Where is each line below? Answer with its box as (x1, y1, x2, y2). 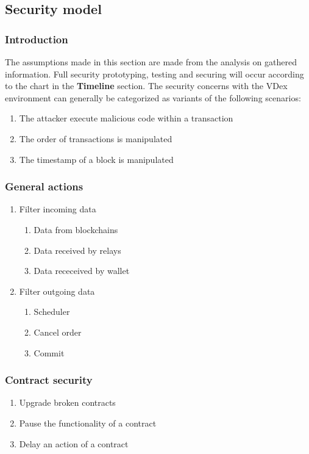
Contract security (5, 372, 93, 387)
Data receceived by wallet (34, 264, 130, 277)
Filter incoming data (19, 203, 96, 215)
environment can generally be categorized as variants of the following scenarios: (5, 91, 301, 104)
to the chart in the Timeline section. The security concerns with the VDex (5, 79, 288, 92)
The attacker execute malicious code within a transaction (19, 112, 233, 124)
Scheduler (34, 305, 70, 318)
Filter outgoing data (19, 284, 95, 297)
